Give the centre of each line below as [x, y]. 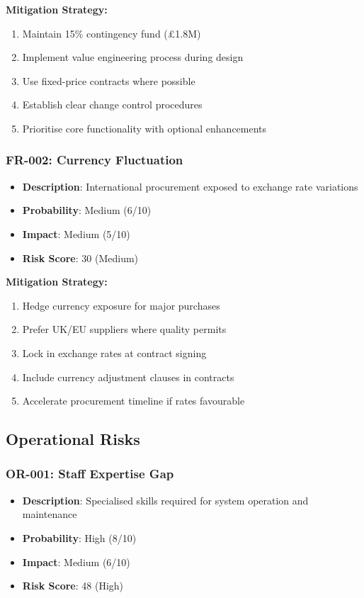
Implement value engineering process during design [133, 57]
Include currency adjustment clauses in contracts [128, 377]
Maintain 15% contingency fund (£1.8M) [112, 33]
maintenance [50, 514]
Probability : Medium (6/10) [87, 210]
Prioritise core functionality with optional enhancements [144, 128]
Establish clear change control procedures [112, 105]
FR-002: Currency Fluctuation [95, 160]
